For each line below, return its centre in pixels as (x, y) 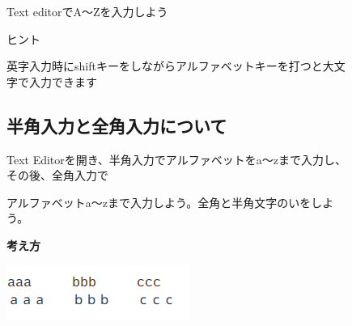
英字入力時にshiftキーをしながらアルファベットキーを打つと (165, 66)
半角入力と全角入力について (117, 125)
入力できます (63, 81)
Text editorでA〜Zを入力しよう (87, 11)
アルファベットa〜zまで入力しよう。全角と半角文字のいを (159, 202)
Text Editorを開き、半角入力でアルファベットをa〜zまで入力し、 (176, 159)
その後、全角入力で (57, 175)
